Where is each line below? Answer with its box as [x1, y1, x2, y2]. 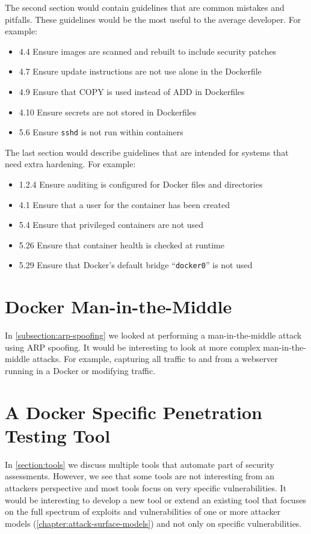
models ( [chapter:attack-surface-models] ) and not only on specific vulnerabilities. [5, 517, 302, 529]
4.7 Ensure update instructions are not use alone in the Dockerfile [19, 65, 262, 78]
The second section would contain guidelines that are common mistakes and [5, 1, 285, 13]
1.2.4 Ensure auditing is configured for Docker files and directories [19, 178, 263, 190]
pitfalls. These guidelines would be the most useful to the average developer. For [5, 13, 301, 25]
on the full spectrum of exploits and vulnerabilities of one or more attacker [5, 505, 281, 518]
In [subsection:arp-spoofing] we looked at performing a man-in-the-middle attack [5, 329, 302, 342]
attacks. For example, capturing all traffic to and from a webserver [32, 352, 278, 365]
